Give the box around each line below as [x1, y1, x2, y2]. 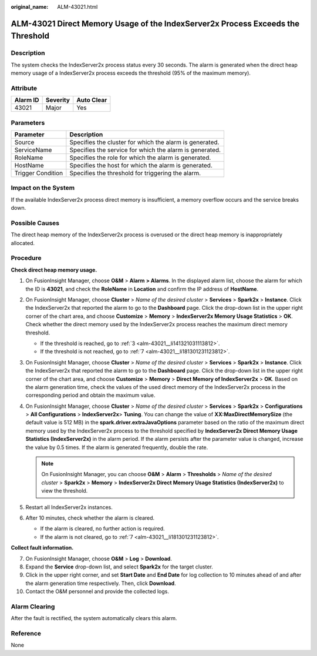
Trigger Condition [14, 169, 63, 178]
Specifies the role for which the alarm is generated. [69, 153, 211, 162]
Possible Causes [11, 219, 60, 227]
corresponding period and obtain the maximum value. [25, 391, 156, 399]
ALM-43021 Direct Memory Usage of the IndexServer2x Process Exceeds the [11, 18, 300, 29]
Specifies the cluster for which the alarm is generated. [69, 138, 220, 146]
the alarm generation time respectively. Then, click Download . [25, 580, 176, 587]
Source [14, 138, 35, 146]
